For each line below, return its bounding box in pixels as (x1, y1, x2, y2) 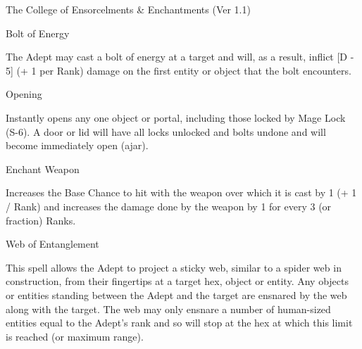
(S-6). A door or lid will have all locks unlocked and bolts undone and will (6, 124, 326, 139)
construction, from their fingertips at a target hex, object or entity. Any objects (6, 274, 349, 288)
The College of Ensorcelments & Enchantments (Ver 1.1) (6, 2, 251, 16)
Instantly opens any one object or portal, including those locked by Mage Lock (6, 110, 346, 125)
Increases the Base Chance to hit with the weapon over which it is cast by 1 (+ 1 (6, 185, 357, 200)
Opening (6, 87, 42, 101)
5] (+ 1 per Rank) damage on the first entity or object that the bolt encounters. (6, 63, 351, 77)
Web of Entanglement (6, 236, 99, 251)
